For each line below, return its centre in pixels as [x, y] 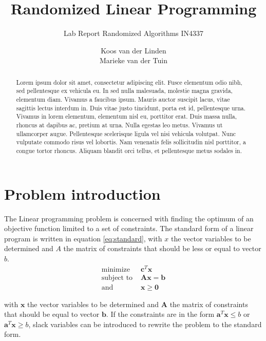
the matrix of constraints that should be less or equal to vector [162, 248]
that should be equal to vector [52, 314]
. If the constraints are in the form [160, 314]
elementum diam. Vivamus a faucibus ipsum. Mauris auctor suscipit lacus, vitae [123, 99]
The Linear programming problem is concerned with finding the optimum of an [129, 218]
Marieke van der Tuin [134, 60]
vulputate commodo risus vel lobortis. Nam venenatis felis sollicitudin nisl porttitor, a [131, 142]
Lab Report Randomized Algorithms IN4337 [134, 33]
